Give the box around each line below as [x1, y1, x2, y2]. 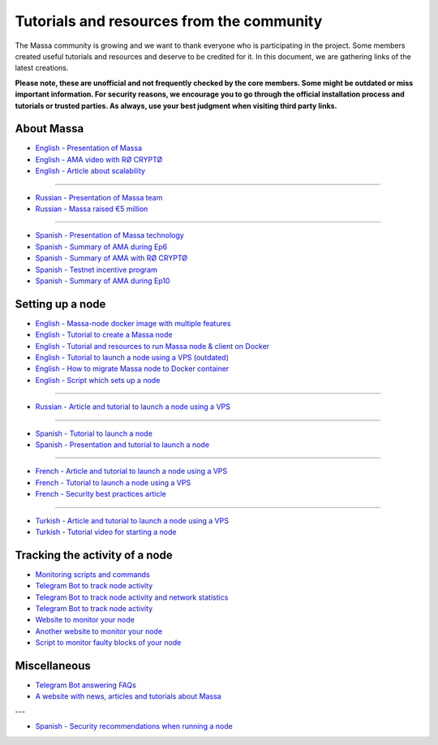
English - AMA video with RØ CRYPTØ [35, 154, 163, 164]
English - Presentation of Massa [35, 143, 142, 153]
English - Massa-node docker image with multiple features [35, 318, 231, 328]
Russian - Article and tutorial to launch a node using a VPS [35, 402, 231, 411]
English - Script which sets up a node [35, 375, 161, 385]
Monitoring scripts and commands [35, 569, 150, 579]
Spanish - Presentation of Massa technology [35, 230, 184, 240]
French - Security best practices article [35, 489, 166, 499]
